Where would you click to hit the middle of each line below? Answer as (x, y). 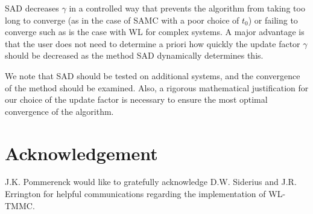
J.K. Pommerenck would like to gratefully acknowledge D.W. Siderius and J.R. (151, 182)
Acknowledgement (81, 153)
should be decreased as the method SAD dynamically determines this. (134, 55)
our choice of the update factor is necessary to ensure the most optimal (136, 99)
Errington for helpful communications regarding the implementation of (135, 194)
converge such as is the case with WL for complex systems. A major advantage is (155, 32)
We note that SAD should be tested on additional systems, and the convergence (153, 75)
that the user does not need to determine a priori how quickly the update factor (153, 43)
